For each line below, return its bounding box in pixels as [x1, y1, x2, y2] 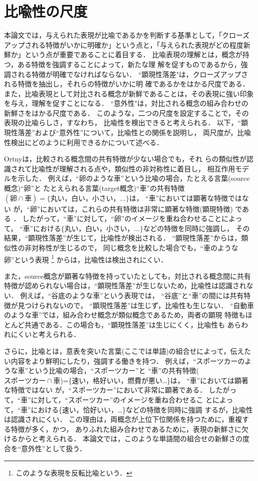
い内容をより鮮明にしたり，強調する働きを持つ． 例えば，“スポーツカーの [4, 355, 245, 366]
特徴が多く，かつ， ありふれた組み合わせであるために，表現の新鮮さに [10, 423, 242, 434]
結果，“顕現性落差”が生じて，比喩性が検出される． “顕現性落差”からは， [4, 233, 242, 243]
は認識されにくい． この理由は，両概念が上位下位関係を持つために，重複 [4, 414, 242, 424]
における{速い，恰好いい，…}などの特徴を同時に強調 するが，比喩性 [31, 404, 253, 414]
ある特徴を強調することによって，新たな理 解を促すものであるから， [17, 59, 241, 69]
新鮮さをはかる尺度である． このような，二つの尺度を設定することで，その [4, 107, 249, 118]
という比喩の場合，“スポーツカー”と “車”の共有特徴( [28, 365, 199, 376]
